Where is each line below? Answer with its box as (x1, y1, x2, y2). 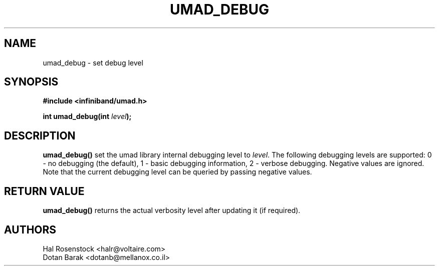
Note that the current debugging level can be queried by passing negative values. (43, 167, 312, 176)
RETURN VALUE (4, 184, 85, 197)
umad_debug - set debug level (43, 58, 143, 67)
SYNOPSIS (4, 75, 59, 88)
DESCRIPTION (4, 129, 76, 142)
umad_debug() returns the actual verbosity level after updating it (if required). (43, 206, 301, 215)
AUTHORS (4, 223, 57, 236)
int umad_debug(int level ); (43, 112, 132, 121)
